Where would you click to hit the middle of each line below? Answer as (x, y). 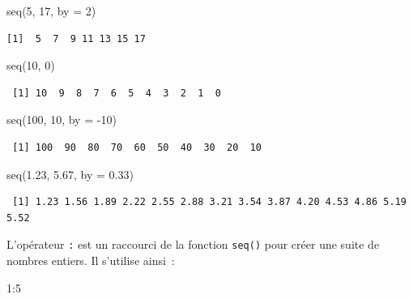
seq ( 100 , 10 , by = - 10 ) (62, 120)
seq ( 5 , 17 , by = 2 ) (51, 11)
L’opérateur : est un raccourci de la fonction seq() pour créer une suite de (193, 244)
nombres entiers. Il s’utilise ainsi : (91, 260)
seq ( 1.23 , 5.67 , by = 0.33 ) (70, 174)
